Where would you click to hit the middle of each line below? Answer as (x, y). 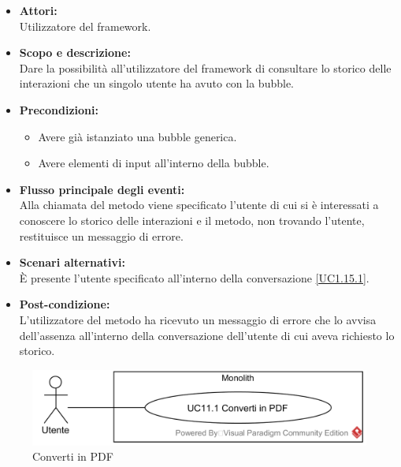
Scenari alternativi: (72, 262)
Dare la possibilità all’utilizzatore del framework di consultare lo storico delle (205, 67)
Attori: (38, 10)
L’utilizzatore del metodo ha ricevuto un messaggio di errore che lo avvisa (198, 319)
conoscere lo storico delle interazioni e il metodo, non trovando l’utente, (192, 220)
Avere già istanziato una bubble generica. (137, 136)
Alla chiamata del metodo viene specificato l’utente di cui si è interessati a (199, 205)
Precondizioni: (59, 109)
